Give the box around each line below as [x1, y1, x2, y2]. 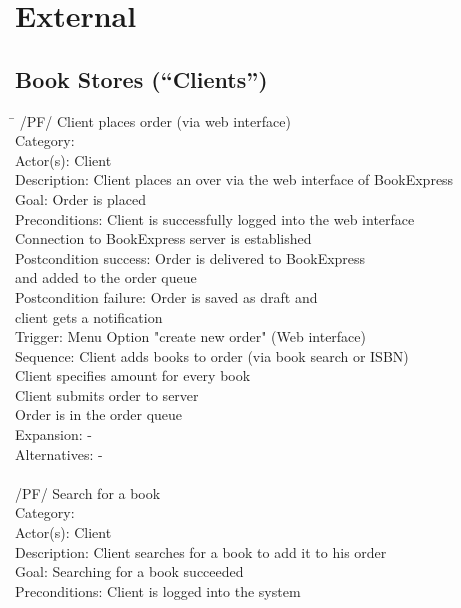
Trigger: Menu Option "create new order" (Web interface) [15, 326, 366, 347]
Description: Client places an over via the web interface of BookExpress [15, 169, 454, 190]
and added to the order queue [15, 267, 197, 288]
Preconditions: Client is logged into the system [15, 580, 301, 601]
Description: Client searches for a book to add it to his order [15, 541, 387, 562]
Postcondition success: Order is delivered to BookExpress [15, 247, 366, 268]
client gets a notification [15, 306, 163, 327]
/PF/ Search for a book [15, 482, 161, 503]
